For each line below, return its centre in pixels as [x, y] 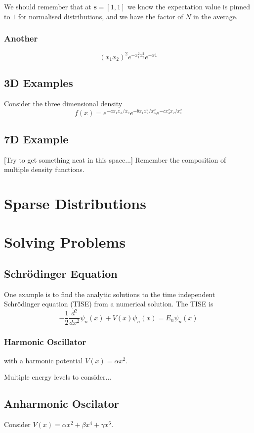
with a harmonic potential [43, 360]
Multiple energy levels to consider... [58, 377]
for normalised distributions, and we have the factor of [101, 16]
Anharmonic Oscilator [62, 404]
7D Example [36, 139]
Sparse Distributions [75, 203]
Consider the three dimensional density [63, 104]
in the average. [215, 16]
